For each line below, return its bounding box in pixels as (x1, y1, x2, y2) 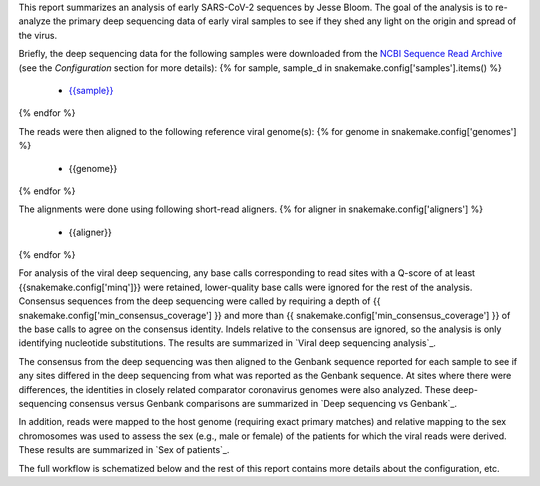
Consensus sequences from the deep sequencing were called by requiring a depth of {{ (18, 295, 381, 307)
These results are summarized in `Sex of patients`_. (18, 444, 230, 456)
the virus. (18, 29, 58, 41)
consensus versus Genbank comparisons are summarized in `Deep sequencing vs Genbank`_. (69, 397, 457, 409)
